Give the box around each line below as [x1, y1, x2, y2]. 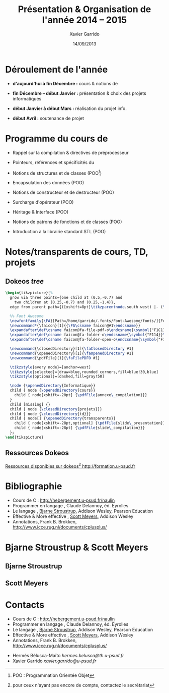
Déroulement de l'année [5, 64, 108, 75]
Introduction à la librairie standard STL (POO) [12, 229, 106, 235]
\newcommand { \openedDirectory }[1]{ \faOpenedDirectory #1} [10, 351, 134, 356]
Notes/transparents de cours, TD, [5, 246, 148, 258]
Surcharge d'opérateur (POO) [12, 199, 74, 205]
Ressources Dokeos [5, 449, 69, 457]
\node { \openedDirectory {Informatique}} [10, 383, 96, 388]
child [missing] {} [10, 402, 51, 407]
